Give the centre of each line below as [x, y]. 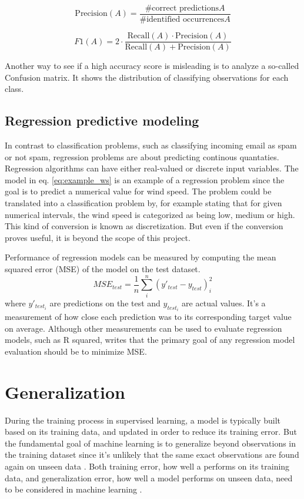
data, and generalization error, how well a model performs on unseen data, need [149, 477]
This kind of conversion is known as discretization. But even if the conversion [144, 226]
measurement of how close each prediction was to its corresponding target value [148, 317]
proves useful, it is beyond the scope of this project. [98, 237]
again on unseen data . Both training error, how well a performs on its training [147, 466]
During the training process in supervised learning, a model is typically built [143, 420]
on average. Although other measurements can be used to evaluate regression [143, 328]
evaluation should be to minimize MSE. [76, 351]
